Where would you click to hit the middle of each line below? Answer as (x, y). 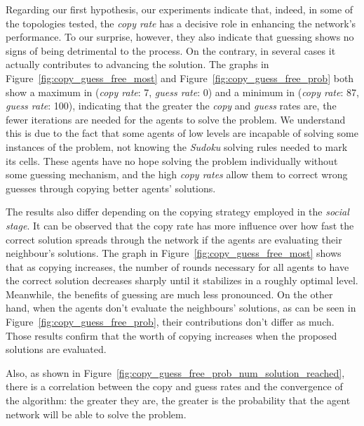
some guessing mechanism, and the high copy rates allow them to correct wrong (177, 174)
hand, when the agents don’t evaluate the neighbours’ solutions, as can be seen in (181, 308)
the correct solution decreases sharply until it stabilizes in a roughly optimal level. (182, 280)
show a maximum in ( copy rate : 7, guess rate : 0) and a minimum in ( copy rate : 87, (182, 92)
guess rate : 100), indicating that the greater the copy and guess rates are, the (171, 106)
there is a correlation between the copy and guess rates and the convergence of (174, 386)
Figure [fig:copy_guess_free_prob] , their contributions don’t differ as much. (170, 322)
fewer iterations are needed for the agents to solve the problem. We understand (176, 119)
